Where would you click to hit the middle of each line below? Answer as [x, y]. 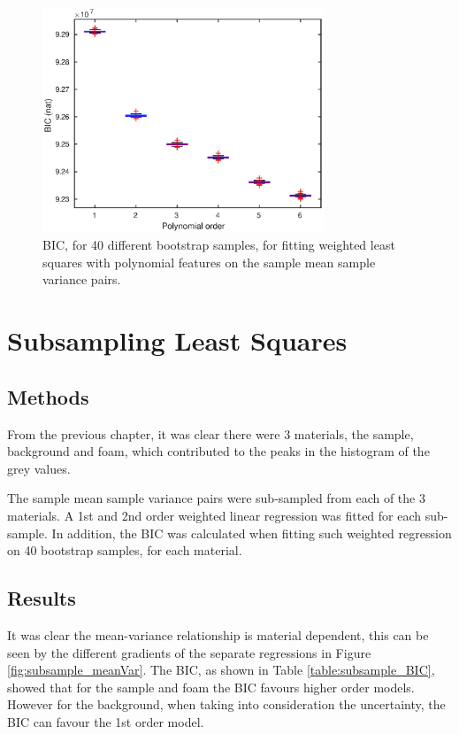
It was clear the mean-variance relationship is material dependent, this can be [218, 634]
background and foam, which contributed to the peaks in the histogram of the [218, 451]
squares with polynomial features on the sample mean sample [209, 262]
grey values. [39, 468]
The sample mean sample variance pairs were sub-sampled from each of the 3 [216, 498]
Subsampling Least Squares [177, 340]
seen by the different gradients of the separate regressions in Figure [189, 652]
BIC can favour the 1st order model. [106, 721]
